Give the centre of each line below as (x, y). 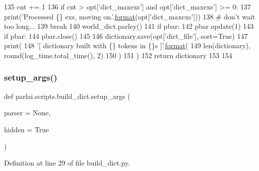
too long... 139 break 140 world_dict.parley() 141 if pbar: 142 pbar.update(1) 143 (129, 26)
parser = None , (27, 113)
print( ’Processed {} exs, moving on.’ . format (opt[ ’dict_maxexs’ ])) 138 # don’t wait (130, 16)
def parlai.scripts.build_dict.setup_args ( (67, 96)
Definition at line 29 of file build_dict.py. (67, 163)
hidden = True (26, 129)
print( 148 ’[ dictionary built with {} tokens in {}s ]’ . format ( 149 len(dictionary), (127, 45)
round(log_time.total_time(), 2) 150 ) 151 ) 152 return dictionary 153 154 (118, 55)
